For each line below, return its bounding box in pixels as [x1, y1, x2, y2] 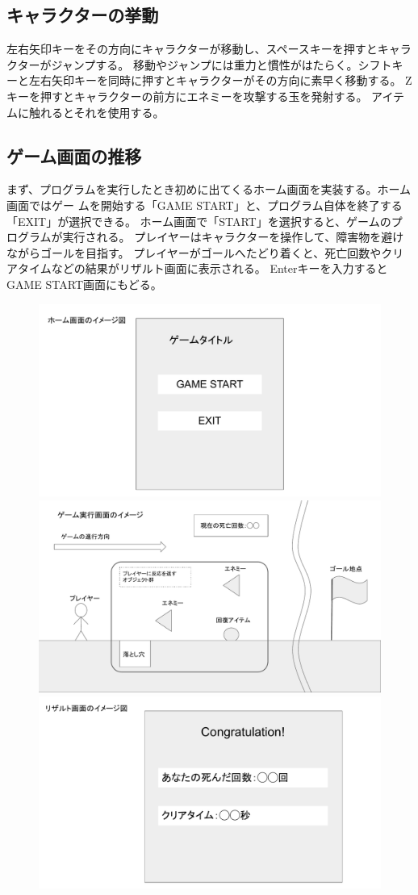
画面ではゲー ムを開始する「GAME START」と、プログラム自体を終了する [6, 196, 403, 213]
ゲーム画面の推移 [6, 143, 142, 168]
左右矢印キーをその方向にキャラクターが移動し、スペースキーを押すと [6, 40, 378, 57]
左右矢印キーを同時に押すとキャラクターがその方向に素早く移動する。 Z [28, 72, 412, 89]
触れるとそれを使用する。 [28, 103, 165, 120]
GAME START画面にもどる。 [6, 275, 162, 292]
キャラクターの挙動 [6, 2, 159, 27]
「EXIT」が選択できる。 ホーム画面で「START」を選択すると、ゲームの [6, 212, 391, 229]
